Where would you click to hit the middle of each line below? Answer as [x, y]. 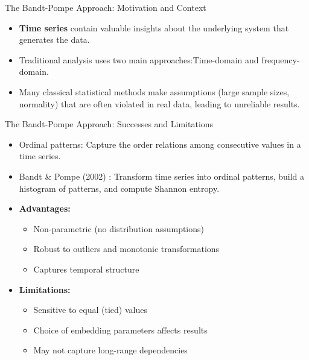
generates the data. [54, 39]
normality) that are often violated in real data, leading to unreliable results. [159, 103]
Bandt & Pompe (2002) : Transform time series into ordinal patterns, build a [162, 176]
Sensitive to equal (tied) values [90, 310]
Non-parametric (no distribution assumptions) [119, 228]
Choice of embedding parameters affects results [120, 330]
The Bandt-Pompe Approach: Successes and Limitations [109, 124]
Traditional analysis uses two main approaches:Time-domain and [139, 59]
